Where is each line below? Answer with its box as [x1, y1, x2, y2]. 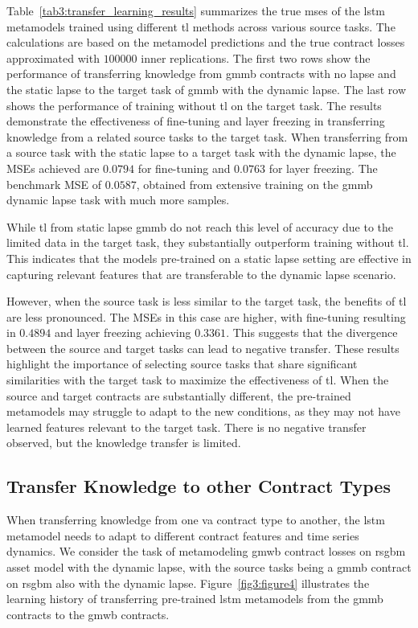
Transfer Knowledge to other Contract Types [6, 474, 391, 499]
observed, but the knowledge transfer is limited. [6, 434, 241, 451]
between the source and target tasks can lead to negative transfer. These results [6, 339, 400, 356]
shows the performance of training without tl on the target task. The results [6, 96, 382, 113]
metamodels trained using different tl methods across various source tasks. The [6, 18, 395, 35]
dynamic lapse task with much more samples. [6, 191, 230, 208]
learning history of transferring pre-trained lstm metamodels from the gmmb [6, 590, 383, 607]
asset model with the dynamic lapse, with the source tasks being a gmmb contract [6, 559, 412, 576]
